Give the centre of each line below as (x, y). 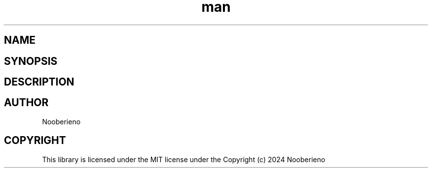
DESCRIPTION (39, 82)
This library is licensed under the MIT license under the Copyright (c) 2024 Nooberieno (184, 159)
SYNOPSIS (31, 61)
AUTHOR (26, 103)
